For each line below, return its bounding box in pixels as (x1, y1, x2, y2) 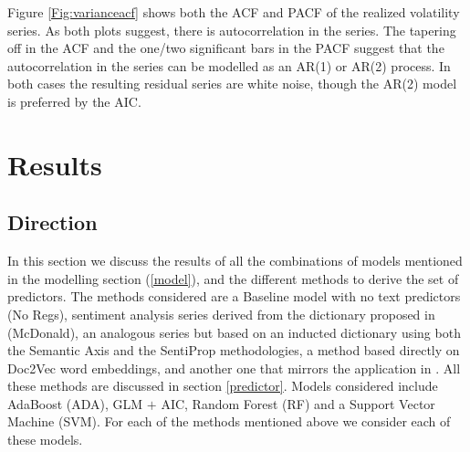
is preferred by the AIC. (7, 91, 141, 110)
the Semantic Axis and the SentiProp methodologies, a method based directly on (7, 341, 460, 360)
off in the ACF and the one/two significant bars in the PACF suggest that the (7, 38, 444, 58)
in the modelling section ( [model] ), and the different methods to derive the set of (7, 268, 459, 288)
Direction (7, 208, 98, 237)
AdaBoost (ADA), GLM (7, 394, 143, 413)
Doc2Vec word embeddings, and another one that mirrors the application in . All (7, 358, 461, 377)
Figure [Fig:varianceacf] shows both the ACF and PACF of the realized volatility (7, 3, 460, 21)
